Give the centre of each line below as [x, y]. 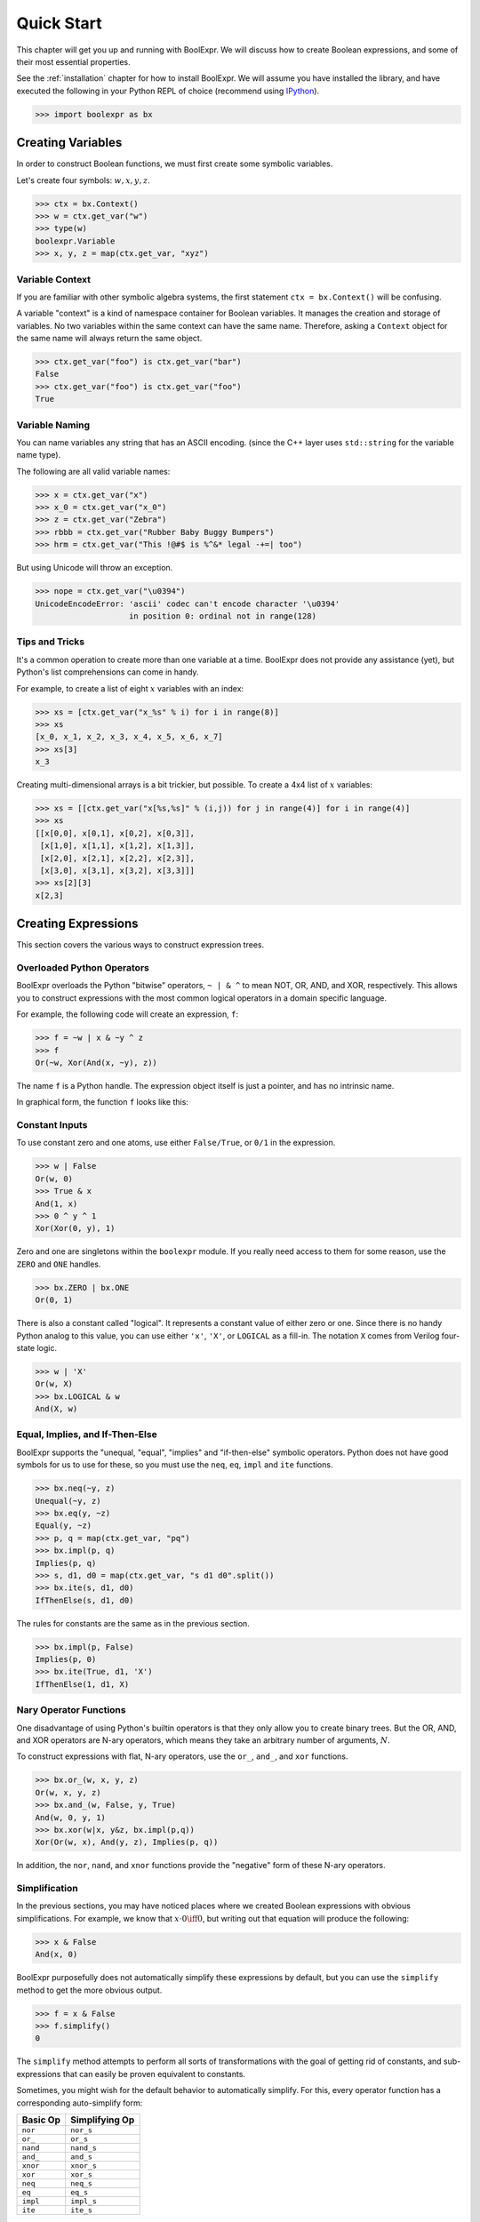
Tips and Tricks [51, 642]
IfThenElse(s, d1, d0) [84, 1600]
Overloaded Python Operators [83, 968]
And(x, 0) [56, 1954]
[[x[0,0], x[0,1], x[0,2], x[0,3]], [115, 833]
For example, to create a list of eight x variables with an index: [130, 688]
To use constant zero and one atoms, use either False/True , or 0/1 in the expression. [176, 1143]
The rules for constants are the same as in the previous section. [133, 1623]
